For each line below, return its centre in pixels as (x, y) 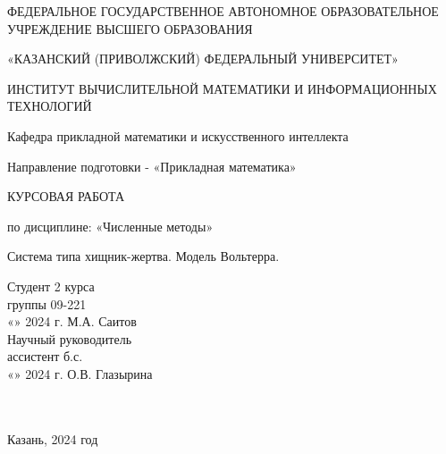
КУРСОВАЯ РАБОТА (66, 196)
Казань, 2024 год (53, 438)
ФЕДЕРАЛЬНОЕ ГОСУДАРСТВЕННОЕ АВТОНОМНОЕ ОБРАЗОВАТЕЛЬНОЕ (223, 11)
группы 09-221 (47, 303)
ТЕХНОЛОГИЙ (50, 106)
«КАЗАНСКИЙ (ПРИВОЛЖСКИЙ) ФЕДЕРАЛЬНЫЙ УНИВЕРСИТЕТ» (203, 59)
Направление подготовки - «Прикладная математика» (152, 166)
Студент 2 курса (51, 286)
